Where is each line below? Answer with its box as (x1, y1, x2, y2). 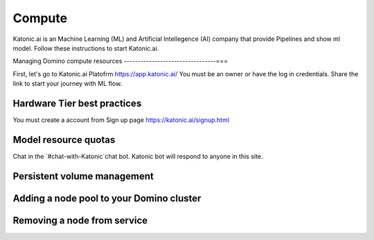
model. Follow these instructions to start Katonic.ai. (12, 44, 159, 52)
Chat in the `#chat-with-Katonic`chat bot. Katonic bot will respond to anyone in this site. (12, 152, 263, 160)
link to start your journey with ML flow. (12, 80, 123, 88)
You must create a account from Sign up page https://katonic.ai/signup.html (12, 116, 230, 124)
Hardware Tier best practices (12, 97, 142, 109)
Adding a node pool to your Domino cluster (12, 192, 202, 204)
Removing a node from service (12, 214, 148, 226)
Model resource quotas (12, 134, 116, 146)
